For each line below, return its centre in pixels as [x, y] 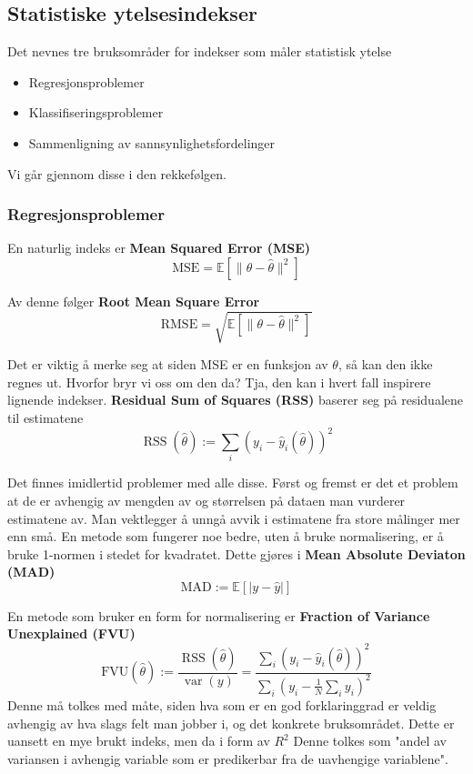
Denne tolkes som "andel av [370, 741]
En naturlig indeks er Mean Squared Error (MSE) [159, 248]
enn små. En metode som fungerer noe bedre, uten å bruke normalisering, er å [226, 536]
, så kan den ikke [385, 364]
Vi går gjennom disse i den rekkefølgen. [117, 173]
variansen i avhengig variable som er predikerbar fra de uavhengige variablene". [228, 758]
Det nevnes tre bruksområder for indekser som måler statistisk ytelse [200, 51]
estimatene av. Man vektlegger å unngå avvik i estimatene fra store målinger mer [234, 518]
